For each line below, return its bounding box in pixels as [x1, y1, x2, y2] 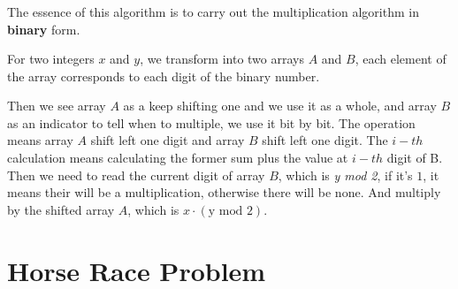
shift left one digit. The [262, 131, 388, 149]
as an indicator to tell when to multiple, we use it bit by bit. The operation [7, 113, 416, 132]
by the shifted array [7, 200, 115, 218]
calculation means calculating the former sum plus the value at [7, 148, 348, 167]
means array [7, 131, 73, 149]
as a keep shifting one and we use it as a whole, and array [123, 96, 437, 115]
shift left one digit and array [90, 131, 245, 149]
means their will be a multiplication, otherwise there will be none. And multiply [7, 183, 441, 202]
